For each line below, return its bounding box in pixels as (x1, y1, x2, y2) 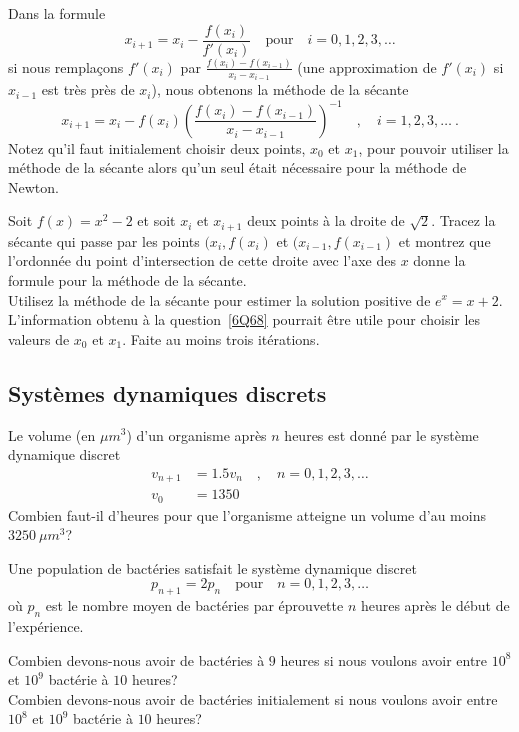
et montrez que (398, 230, 491, 251)
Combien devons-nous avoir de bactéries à (8, 649, 265, 670)
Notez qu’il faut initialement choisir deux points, (8, 137, 306, 158)
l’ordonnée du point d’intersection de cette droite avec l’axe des (8, 250, 396, 271)
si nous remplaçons (8, 56, 124, 77)
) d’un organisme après (126, 424, 267, 445)
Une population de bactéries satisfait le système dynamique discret (8, 557, 417, 578)
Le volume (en (8, 424, 96, 445)
